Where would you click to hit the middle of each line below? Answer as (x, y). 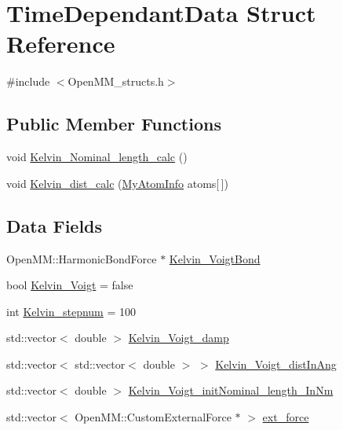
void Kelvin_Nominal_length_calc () (97, 157)
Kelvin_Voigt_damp (179, 338)
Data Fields (55, 225)
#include (28, 81)
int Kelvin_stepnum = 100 (71, 311)
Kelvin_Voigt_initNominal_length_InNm (231, 390)
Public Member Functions (114, 124)
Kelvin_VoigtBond (215, 258)
